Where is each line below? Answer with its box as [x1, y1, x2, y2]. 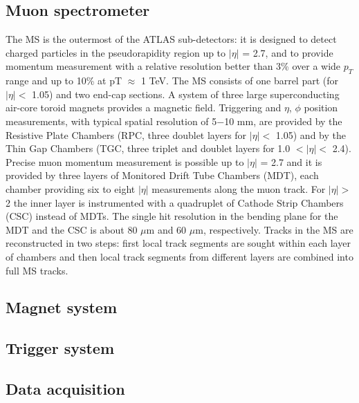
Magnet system [6, 297, 118, 318]
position [304, 100, 338, 115]
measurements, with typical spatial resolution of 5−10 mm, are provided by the [6, 113, 342, 128]
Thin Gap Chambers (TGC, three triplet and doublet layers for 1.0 [6, 141, 291, 156]
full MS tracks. [6, 263, 68, 277]
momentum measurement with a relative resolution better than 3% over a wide [6, 59, 341, 73]
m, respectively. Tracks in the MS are [195, 222, 353, 236]
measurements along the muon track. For [151, 181, 326, 196]
